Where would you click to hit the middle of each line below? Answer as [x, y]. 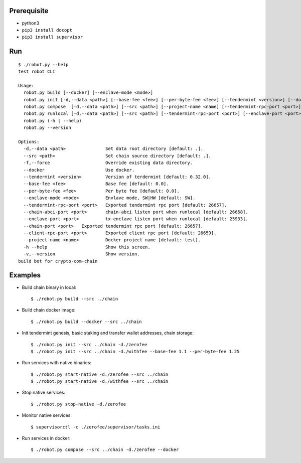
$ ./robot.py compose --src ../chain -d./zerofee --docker [105, 450]
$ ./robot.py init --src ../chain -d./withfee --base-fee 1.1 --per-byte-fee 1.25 [135, 351]
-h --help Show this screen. [87, 247]
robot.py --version [47, 128]
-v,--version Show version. [82, 254]
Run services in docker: [46, 438]
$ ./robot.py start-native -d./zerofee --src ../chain [100, 374]
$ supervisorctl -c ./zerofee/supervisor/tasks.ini [96, 427]
